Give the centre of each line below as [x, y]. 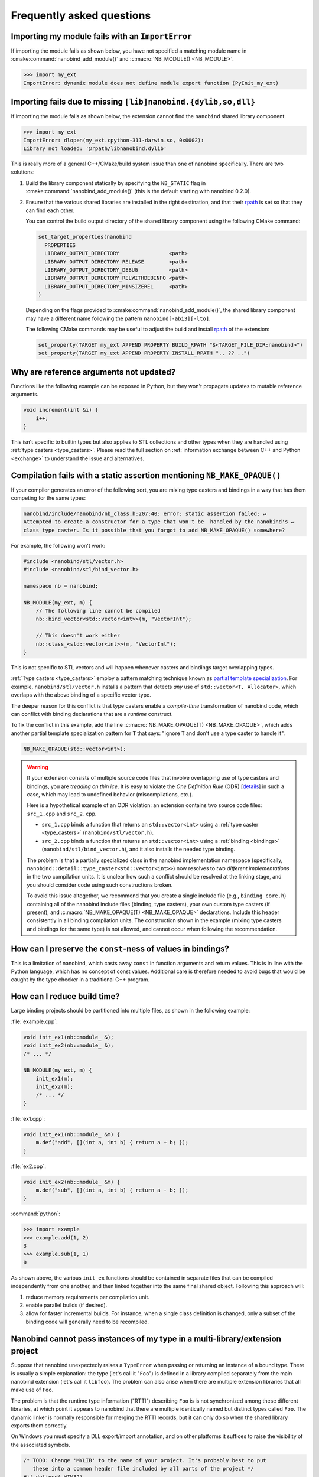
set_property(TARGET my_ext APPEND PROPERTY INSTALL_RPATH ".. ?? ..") [144, 353]
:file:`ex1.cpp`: [28, 1118]
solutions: [23, 172]
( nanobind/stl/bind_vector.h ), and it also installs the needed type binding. [139, 849]
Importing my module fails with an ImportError [101, 36]
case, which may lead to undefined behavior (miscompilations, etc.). [110, 794]
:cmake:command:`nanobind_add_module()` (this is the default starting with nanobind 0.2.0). [138, 191]
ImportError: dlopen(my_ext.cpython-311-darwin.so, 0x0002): [114, 140]
